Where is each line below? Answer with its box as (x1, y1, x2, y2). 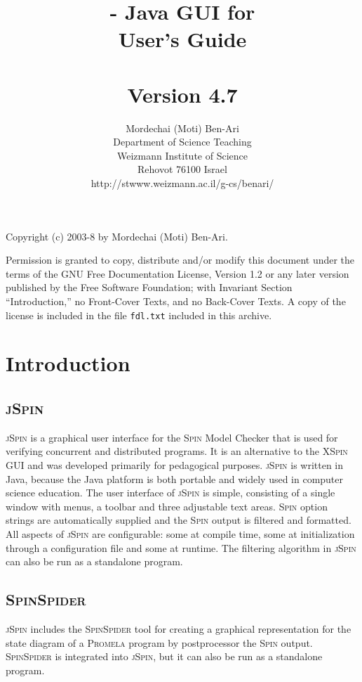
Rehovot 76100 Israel (138, 162, 227, 176)
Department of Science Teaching (113, 134, 252, 149)
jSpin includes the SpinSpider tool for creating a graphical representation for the (6, 622, 351, 636)
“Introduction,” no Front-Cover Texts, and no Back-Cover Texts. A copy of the (6, 294, 346, 309)
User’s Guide (118, 25, 247, 53)
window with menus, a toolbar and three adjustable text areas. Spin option (6, 498, 328, 513)
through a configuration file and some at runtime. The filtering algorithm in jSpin (6, 540, 356, 555)
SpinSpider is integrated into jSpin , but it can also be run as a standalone (6, 649, 323, 664)
